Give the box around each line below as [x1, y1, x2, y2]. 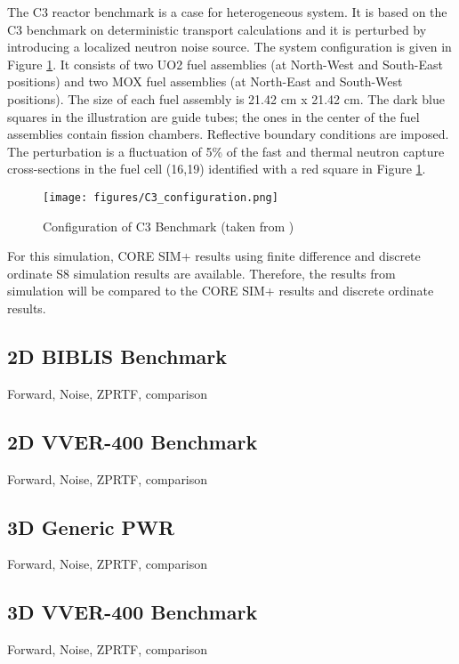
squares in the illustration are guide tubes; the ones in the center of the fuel [7, 107, 420, 126]
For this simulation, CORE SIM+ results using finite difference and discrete [7, 247, 421, 265]
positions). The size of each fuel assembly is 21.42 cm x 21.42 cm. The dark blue [7, 89, 445, 108]
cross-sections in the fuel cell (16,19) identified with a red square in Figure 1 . [7, 159, 426, 178]
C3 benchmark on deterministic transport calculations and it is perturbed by [7, 20, 427, 38]
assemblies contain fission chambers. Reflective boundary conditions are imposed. [7, 125, 449, 143]
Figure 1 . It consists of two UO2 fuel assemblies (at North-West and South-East [7, 54, 443, 73]
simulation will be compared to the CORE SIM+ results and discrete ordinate [7, 281, 434, 300]
